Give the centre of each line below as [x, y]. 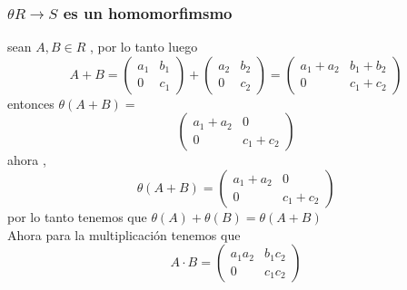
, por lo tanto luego [144, 47]
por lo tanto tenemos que [77, 217]
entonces [31, 103]
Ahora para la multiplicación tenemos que [124, 234]
